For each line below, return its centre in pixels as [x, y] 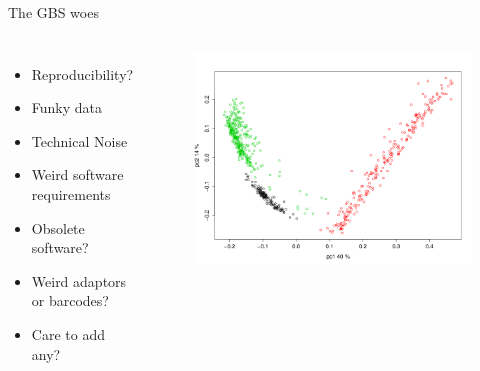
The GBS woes [53, 12]
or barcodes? [70, 300]
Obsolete [58, 227]
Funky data [67, 107]
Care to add [68, 333]
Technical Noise [79, 140]
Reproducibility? [82, 73]
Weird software [77, 174]
